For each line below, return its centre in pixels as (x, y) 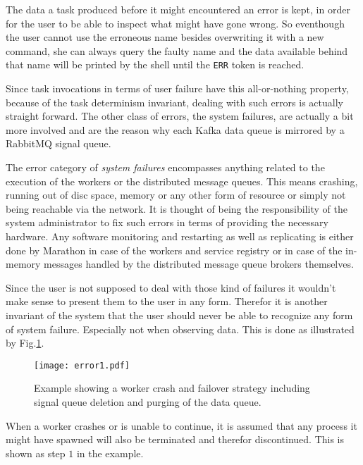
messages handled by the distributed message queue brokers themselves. (199, 264)
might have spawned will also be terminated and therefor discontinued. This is (175, 439)
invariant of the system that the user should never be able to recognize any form (179, 315)
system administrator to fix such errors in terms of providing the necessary (167, 222)
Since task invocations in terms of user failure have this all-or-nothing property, (177, 88)
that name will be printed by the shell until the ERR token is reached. (155, 64)
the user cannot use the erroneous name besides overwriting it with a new (165, 37)
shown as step (36, 453)
